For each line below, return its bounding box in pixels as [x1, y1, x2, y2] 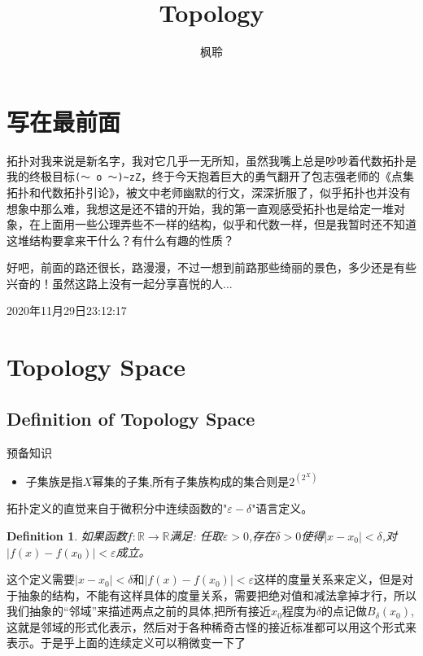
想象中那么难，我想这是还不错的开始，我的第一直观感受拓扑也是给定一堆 [7, 199, 394, 216]
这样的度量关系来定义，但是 [254, 571, 402, 588]
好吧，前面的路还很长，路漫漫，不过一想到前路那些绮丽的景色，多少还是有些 [7, 259, 416, 276]
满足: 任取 [169, 527, 223, 544]
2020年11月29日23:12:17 [7, 302, 127, 319]
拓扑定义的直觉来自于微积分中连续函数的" [7, 500, 228, 517]
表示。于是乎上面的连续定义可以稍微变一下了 [7, 634, 246, 651]
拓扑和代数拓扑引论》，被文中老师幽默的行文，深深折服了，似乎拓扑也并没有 [7, 183, 411, 200]
